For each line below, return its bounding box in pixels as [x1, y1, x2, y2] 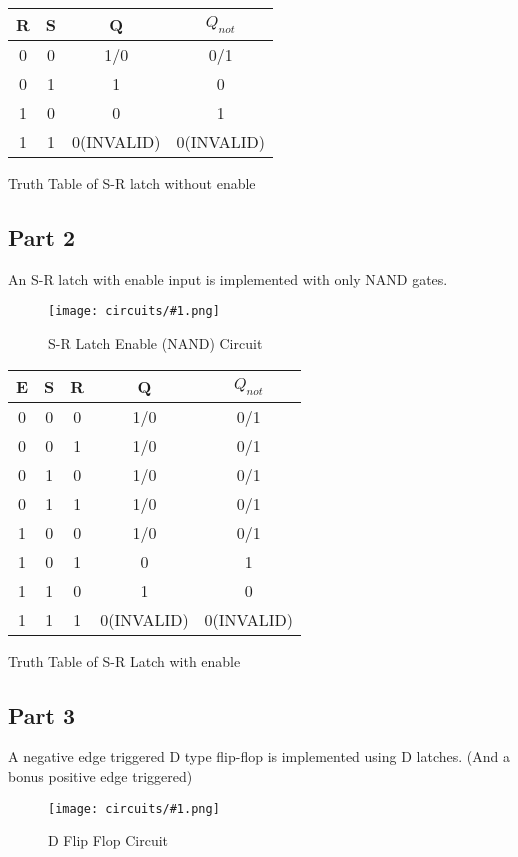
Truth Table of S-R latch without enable [8, 173, 256, 193]
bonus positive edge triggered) [8, 766, 193, 787]
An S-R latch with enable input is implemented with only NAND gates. [8, 268, 448, 289]
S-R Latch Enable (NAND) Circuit [48, 333, 263, 354]
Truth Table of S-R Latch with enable [8, 650, 241, 671]
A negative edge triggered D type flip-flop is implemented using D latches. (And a [8, 746, 510, 767]
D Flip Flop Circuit [48, 830, 169, 851]
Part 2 [8, 221, 76, 252]
